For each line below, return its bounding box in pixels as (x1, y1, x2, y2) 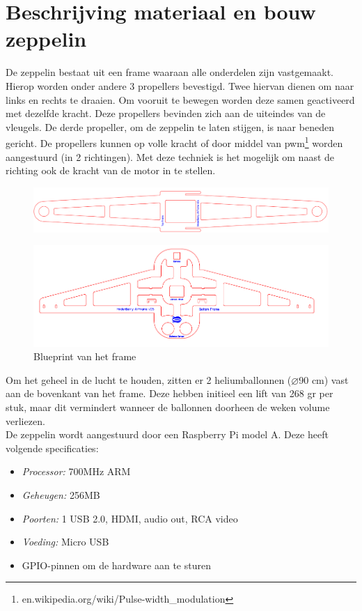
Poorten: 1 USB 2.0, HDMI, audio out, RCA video (22, 511, 238, 525)
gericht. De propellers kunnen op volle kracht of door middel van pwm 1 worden (6, 134, 343, 150)
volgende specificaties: (6, 440, 99, 455)
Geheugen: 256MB (22, 488, 100, 502)
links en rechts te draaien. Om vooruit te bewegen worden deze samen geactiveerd (6, 92, 355, 107)
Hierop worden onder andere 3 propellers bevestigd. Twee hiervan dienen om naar (6, 78, 354, 93)
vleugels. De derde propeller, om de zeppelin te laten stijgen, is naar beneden (6, 119, 334, 134)
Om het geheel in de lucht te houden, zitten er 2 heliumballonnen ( (6, 372, 292, 387)
